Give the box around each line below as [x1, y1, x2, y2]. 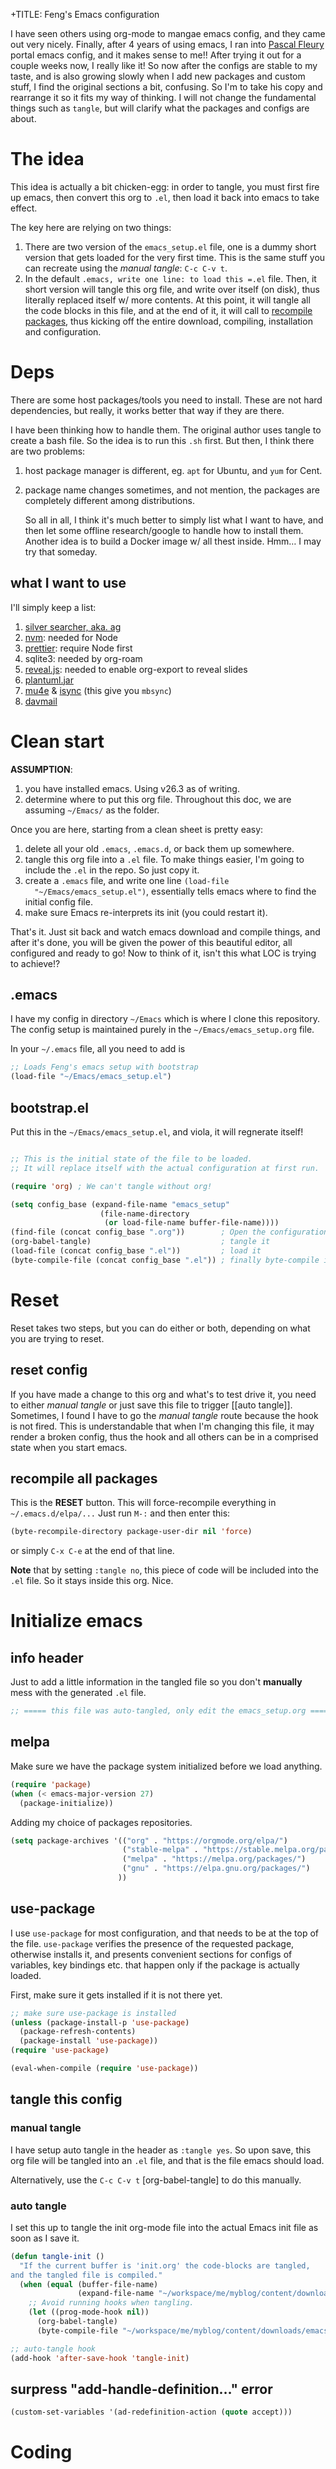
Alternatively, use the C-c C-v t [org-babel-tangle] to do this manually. [10, 2174, 302, 2186]
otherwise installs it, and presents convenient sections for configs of [10, 1948, 293, 1960]
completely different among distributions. [24, 494, 195, 506]
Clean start [10, 730, 105, 753]
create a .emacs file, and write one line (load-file [24, 874, 230, 886]
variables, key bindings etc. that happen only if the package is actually [10, 1959, 300, 1971]
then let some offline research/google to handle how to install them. [24, 524, 304, 536]
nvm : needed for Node [24, 631, 118, 643]
